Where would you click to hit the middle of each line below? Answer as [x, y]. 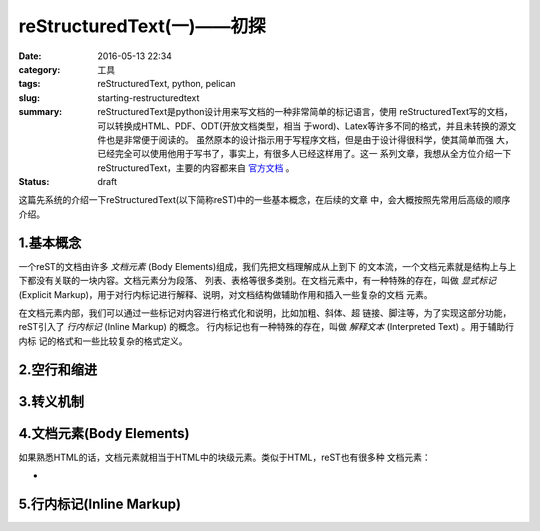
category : [39, 69]
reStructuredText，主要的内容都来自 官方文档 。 [196, 167]
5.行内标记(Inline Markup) [100, 503]
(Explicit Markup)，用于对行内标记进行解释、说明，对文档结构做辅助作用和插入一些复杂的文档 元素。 [225, 294]
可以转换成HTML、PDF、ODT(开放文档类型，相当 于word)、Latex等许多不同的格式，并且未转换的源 [302, 126]
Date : [30, 56]
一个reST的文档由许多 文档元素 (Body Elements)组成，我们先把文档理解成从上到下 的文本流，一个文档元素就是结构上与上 [267, 266]
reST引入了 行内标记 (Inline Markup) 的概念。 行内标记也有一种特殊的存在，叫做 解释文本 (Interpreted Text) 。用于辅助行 [266, 327]
